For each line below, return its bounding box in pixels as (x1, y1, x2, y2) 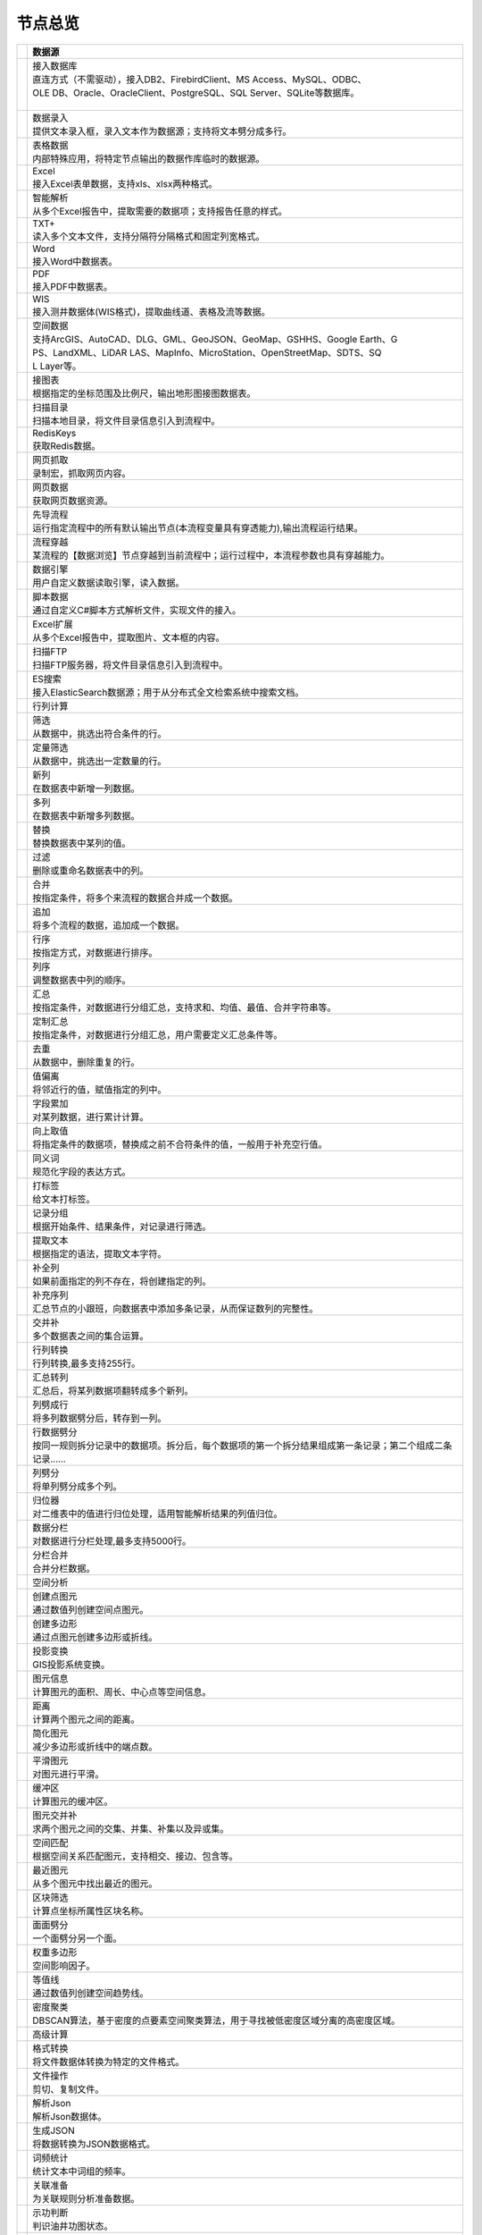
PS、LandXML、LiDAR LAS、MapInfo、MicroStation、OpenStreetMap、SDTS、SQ (32, 346, 382, 358)
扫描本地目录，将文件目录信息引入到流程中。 (32, 414, 220, 426)
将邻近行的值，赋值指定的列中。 (32, 1083, 167, 1095)
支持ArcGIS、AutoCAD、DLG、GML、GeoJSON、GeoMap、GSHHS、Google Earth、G (32, 333, 398, 345)
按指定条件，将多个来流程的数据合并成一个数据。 (32, 891, 238, 904)
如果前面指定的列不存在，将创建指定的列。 (32, 1275, 212, 1287)
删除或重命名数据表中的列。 (32, 864, 149, 876)
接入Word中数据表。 (32, 255, 118, 267)
